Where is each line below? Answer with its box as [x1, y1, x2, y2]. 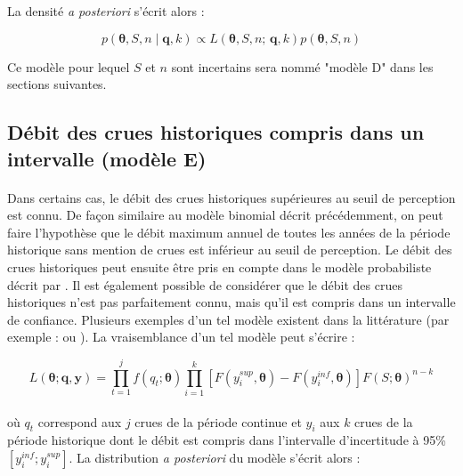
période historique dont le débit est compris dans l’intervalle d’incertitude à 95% [7, 431, 446, 449]
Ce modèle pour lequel [7, 57, 130, 76]
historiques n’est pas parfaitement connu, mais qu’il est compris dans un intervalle [7, 293, 456, 311]
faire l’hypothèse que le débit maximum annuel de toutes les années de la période [7, 222, 451, 241]
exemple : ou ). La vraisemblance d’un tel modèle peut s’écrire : [7, 327, 355, 346]
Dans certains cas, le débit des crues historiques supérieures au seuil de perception [7, 188, 456, 206]
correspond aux [37, 412, 122, 431]
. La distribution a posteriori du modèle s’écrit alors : [69, 448, 361, 466]
